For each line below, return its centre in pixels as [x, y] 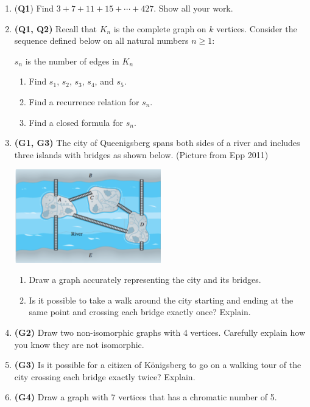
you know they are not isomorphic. [79, 344]
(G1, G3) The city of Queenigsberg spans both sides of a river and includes [157, 143]
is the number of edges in [72, 61]
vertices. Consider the [257, 28]
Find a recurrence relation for [84, 101]
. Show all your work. [193, 8]
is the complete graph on [160, 28]
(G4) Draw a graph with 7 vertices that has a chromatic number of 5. [146, 397]
